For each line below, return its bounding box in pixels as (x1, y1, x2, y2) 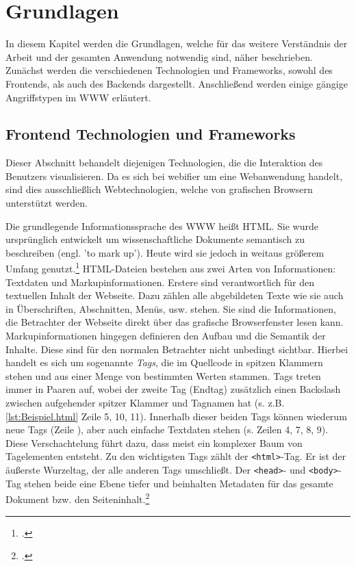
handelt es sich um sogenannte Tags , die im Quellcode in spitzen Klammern (5, 355, 323, 370)
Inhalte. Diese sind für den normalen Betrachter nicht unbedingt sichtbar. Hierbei (5, 342, 348, 356)
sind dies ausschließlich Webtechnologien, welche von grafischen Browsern (5, 182, 313, 196)
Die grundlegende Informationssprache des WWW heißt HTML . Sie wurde (5, 218, 318, 233)
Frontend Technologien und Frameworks (5, 123, 296, 144)
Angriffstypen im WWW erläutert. (5, 90, 151, 104)
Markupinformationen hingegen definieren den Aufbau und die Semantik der (5, 329, 326, 343)
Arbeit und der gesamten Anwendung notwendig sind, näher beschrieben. (5, 49, 313, 64)
